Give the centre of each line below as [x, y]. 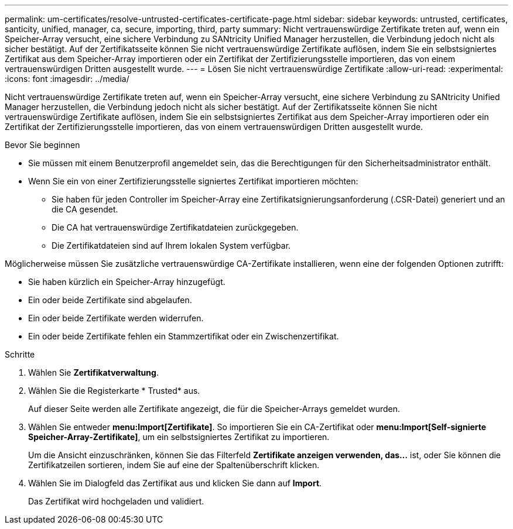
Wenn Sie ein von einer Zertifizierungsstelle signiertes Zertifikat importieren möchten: [193, 181]
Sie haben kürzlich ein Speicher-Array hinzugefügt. [127, 282]
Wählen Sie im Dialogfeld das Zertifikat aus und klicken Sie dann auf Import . [175, 483]
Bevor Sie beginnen [42, 145]
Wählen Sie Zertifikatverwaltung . [93, 372]
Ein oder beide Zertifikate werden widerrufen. [116, 318]
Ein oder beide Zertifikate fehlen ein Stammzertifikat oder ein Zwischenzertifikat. [184, 336]
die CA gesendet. [85, 209]
